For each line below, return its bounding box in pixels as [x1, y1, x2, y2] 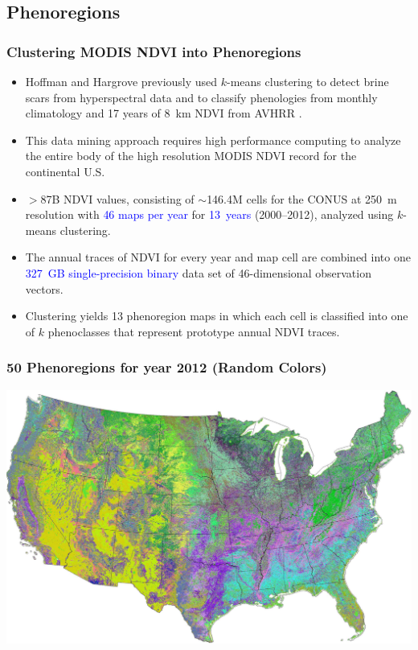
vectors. [25, 280, 64, 297]
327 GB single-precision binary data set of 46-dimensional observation [25, 264, 371, 281]
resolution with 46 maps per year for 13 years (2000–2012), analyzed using [25, 206, 394, 223]
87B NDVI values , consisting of [40, 190, 195, 207]
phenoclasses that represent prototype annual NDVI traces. [47, 323, 340, 339]
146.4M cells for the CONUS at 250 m [207, 190, 397, 207]
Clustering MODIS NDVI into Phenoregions [6, 41, 301, 61]
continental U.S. [25, 162, 105, 179]
